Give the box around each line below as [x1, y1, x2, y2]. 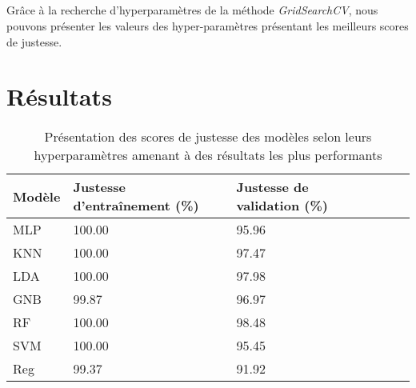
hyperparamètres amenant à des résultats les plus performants [34, 146, 382, 165]
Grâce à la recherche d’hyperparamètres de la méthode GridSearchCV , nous [6, 2, 378, 18]
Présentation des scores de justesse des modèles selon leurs [44, 127, 372, 146]
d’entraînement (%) [73, 196, 199, 215]
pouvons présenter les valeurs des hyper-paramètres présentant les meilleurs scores [6, 17, 409, 34]
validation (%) [236, 196, 328, 215]
